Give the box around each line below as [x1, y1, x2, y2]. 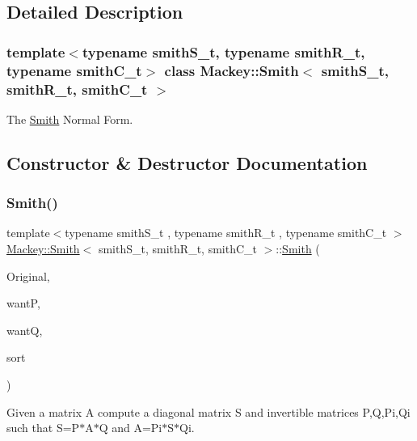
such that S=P [6, 419, 80, 436]
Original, [6, 267, 50, 284]
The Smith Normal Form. [6, 110, 133, 127]
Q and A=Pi [99, 419, 162, 436]
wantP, [6, 295, 40, 312]
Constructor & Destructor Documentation [6, 150, 368, 175]
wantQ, [6, 321, 43, 338]
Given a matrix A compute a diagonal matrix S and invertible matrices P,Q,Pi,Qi [6, 403, 411, 420]
